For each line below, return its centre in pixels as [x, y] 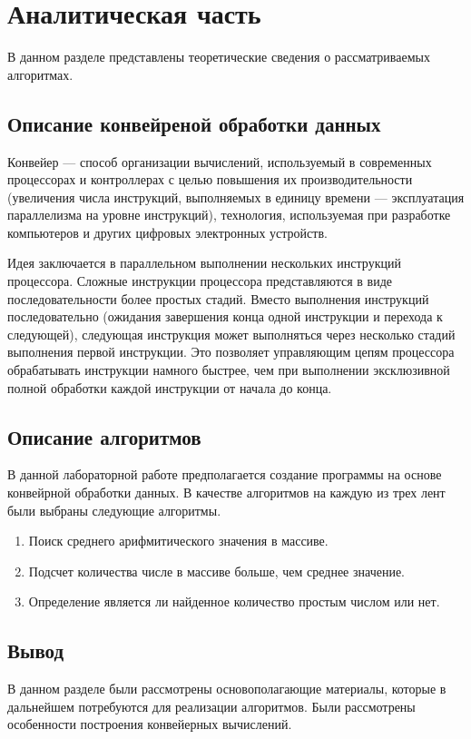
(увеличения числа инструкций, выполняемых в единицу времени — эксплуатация [236, 197]
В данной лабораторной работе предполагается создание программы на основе [225, 474]
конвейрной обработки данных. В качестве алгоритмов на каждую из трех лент [226, 493]
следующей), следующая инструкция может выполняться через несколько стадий [231, 334]
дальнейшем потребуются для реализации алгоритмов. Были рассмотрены [211, 706]
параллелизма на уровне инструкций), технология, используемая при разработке [229, 215]
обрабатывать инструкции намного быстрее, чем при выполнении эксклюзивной [229, 370]
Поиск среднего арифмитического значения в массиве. [178, 541]
